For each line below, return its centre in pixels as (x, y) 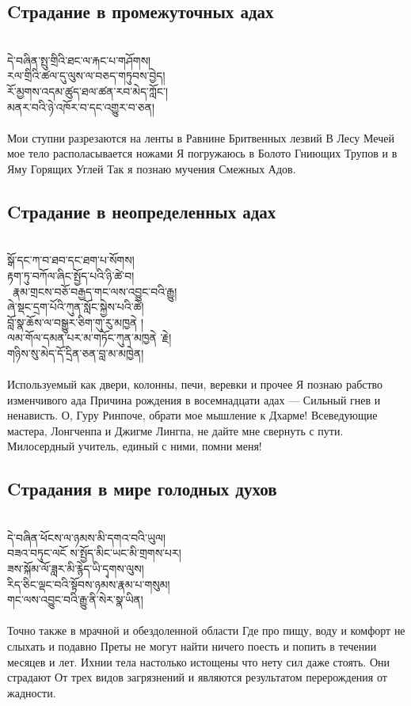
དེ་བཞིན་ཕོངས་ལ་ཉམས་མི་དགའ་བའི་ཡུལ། (87, 537)
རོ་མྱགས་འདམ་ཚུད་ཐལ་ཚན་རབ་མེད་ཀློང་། (88, 91)
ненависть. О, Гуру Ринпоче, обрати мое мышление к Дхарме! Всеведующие (192, 415)
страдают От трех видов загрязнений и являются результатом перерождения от (197, 677)
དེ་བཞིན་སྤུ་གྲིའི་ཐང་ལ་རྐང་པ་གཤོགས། (79, 60)
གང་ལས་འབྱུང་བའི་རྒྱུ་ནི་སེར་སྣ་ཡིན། (75, 600)
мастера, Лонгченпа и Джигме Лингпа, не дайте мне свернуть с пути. (175, 430)
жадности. (32, 692)
